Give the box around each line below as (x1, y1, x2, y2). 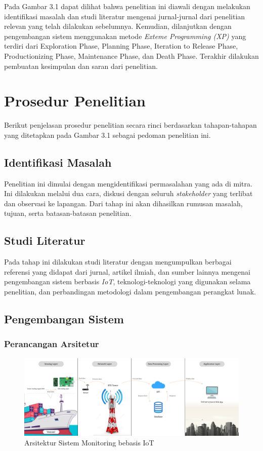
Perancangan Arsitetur (4, 337, 99, 350)
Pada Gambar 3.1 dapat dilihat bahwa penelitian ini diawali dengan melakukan (4, 1, 250, 11)
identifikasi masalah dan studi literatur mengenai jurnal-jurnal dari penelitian (4, 11, 245, 21)
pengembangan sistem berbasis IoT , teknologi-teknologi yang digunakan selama (4, 276, 251, 287)
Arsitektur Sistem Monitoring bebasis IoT (24, 437, 154, 448)
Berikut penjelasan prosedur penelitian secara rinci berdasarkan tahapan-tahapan (4, 120, 257, 130)
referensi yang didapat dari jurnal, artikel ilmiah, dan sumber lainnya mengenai (4, 266, 250, 277)
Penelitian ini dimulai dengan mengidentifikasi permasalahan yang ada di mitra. (4, 178, 252, 189)
